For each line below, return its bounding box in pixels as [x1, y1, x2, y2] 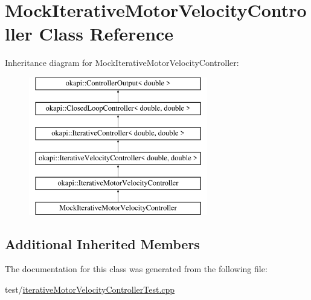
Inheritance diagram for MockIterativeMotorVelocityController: [5, 56, 239, 69]
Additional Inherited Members [5, 234, 200, 253]
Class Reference [39, 21, 174, 46]
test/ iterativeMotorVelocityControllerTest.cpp [5, 283, 175, 296]
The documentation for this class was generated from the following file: [5, 262, 268, 275]
